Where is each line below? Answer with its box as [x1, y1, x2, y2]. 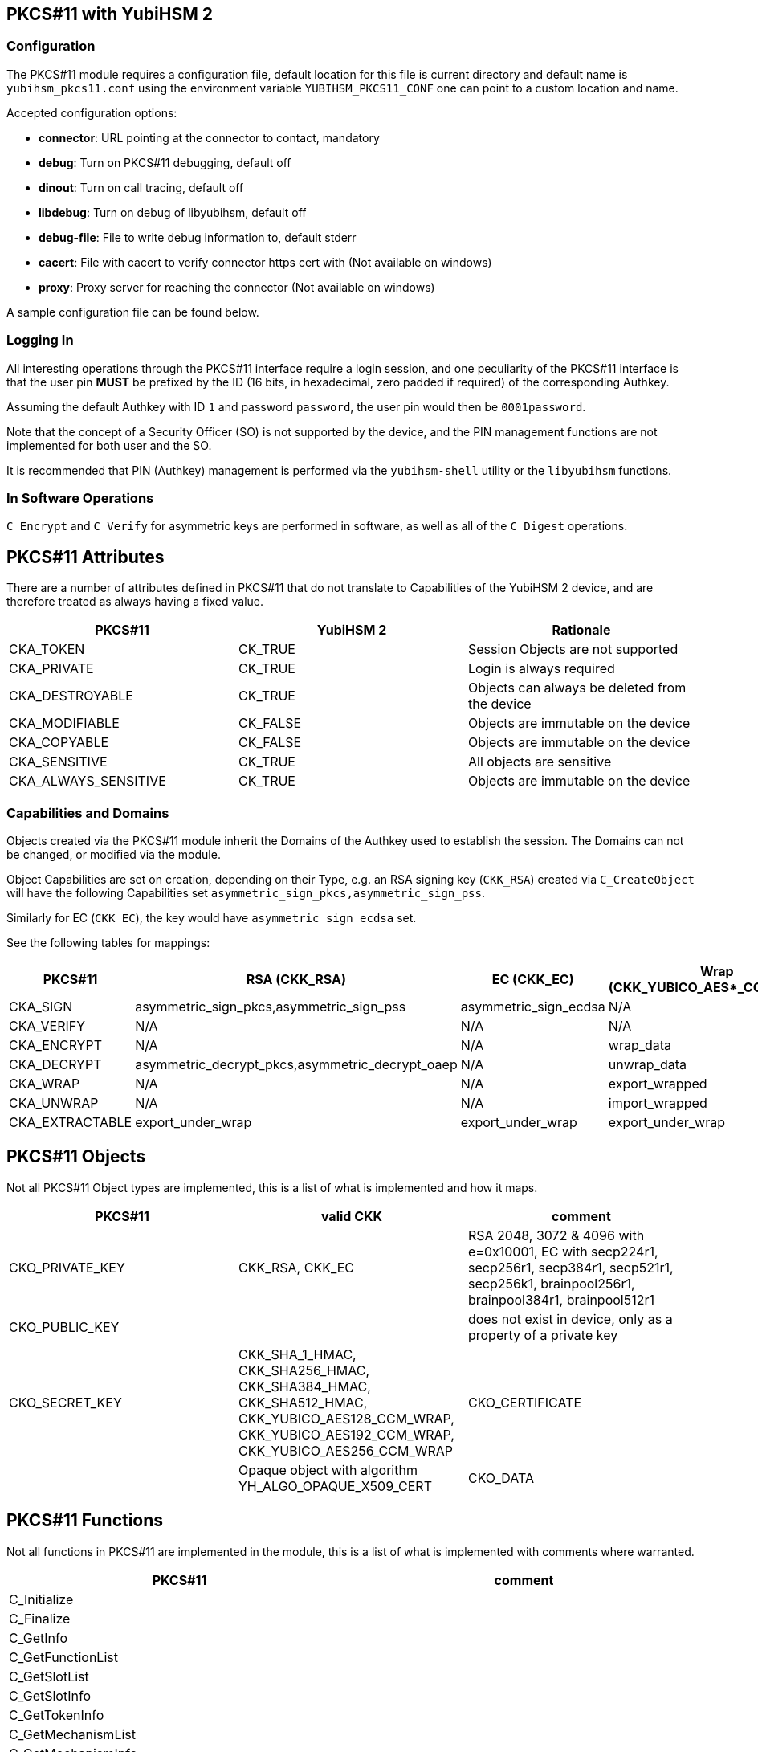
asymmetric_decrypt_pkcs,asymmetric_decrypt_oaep [135, 1056, 458, 1072]
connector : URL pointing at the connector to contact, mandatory [39, 130, 380, 145]
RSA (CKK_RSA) [246, 970, 347, 987]
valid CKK [320, 1207, 383, 1224]
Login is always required [467, 660, 615, 677]
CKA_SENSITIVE [9, 753, 108, 770]
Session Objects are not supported [467, 641, 679, 658]
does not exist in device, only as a [467, 1310, 673, 1327]
